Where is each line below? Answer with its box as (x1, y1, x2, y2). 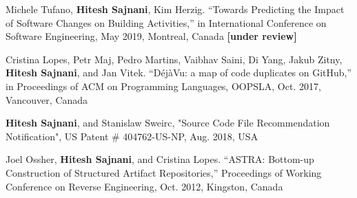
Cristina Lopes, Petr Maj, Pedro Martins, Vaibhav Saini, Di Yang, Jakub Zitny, (6, 52, 343, 66)
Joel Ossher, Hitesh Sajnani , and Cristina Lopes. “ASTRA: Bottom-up (6, 152, 314, 166)
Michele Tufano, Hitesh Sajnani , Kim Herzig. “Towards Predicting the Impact (6, 2, 345, 16)
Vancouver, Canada (6, 92, 88, 107)
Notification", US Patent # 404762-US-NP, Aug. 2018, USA (6, 129, 258, 143)
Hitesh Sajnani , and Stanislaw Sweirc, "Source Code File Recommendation (6, 115, 330, 130)
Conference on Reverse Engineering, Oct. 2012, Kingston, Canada (6, 179, 283, 193)
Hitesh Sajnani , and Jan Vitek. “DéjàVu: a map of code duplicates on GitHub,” (6, 65, 352, 80)
